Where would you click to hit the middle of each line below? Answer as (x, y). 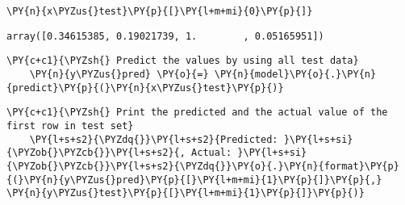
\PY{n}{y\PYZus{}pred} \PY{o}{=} (119, 74)
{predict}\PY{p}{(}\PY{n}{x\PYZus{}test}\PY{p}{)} (145, 88)
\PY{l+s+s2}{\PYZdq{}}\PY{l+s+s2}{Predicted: (154, 139)
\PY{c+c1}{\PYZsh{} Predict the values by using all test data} (183, 61)
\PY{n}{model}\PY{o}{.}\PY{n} (295, 74)
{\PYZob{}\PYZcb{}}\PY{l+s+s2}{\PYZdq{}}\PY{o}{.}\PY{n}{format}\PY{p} (203, 166)
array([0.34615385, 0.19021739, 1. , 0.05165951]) (165, 36)
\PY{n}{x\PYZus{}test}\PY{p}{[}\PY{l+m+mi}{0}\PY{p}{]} (160, 11)
